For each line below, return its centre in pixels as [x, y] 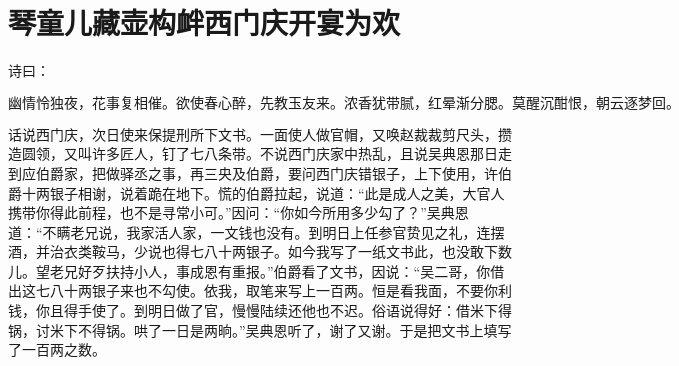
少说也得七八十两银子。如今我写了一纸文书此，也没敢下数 [322, 251]
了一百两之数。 [57, 349]
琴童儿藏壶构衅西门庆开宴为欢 [204, 22]
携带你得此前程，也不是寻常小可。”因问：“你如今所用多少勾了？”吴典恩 [238, 212]
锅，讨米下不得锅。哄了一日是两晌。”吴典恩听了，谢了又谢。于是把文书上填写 [260, 329]
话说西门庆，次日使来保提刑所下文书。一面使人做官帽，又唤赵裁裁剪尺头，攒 [260, 133]
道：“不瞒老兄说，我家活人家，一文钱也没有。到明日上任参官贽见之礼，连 [249, 231]
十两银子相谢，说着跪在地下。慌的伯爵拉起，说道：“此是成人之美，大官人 [263, 192]
